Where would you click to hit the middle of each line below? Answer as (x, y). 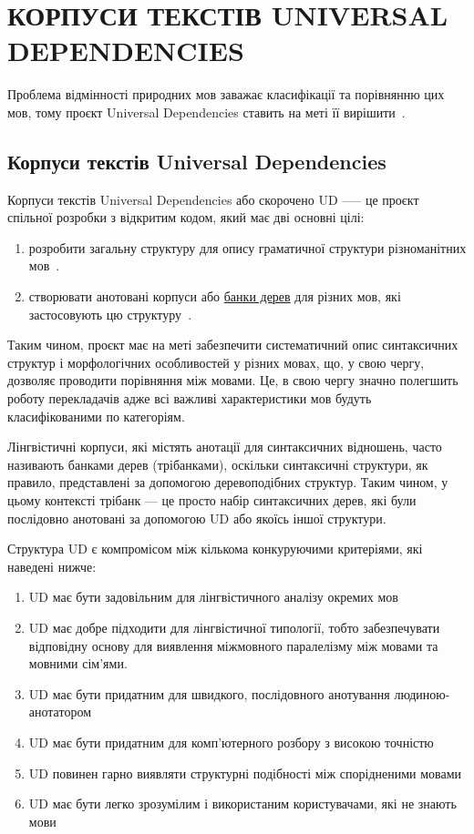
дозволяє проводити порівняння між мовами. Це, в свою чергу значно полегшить (233, 380)
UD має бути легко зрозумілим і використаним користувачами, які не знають (242, 803)
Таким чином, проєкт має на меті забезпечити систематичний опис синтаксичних (233, 345)
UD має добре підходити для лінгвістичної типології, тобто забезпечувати (234, 627)
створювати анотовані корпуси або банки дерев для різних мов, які (215, 296)
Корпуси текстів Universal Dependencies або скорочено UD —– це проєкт (213, 199)
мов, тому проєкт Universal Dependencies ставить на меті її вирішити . (206, 112)
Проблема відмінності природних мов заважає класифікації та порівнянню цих (226, 94)
